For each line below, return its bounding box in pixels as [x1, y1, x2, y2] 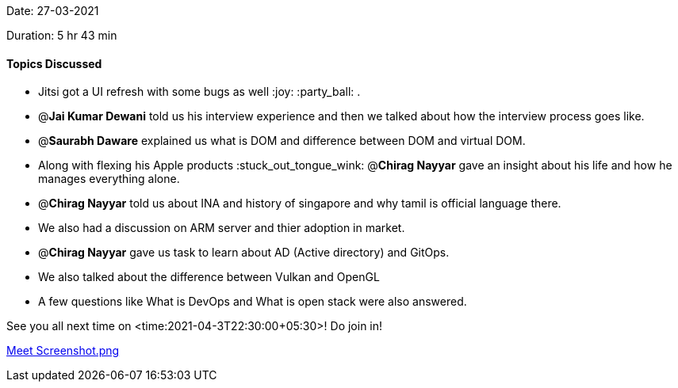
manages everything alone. [38, 172, 180, 186]
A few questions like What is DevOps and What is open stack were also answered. [38, 295, 467, 309]
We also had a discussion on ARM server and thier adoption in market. [38, 221, 405, 235]
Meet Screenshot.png [6, 344, 120, 358]
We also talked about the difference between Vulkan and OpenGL [38, 270, 380, 284]
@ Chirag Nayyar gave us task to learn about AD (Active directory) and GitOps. [38, 245, 450, 260]
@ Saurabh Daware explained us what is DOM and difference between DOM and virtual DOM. [38, 134, 526, 148]
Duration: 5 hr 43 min [6, 29, 117, 42]
